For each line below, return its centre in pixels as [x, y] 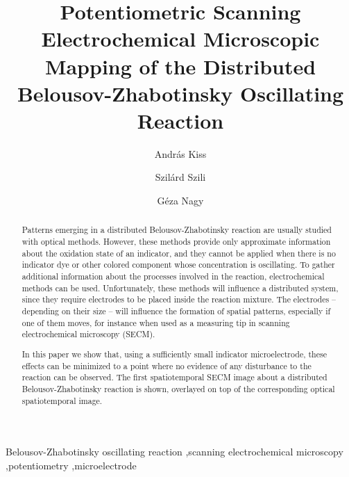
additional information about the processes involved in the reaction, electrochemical [173, 276]
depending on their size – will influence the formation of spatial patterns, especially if [176, 311]
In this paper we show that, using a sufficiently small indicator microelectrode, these [174, 354]
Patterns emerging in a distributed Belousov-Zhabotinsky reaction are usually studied [177, 230]
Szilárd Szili [180, 177]
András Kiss [180, 153]
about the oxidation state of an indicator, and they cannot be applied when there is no [179, 253]
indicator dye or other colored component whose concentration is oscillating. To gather [178, 265]
